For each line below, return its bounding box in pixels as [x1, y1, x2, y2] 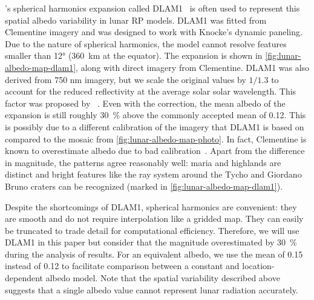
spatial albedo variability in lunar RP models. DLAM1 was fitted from [5, 13, 267, 26]
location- [242, 259, 275, 272]
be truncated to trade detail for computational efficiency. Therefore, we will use [5, 224, 299, 236]
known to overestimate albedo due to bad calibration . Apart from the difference [5, 144, 305, 157]
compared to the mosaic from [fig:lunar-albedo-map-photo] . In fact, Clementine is [5, 132, 307, 145]
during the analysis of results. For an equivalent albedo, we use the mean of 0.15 [5, 247, 303, 260]
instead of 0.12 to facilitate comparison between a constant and [5, 259, 240, 272]
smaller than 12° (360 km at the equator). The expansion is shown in [5, 49, 263, 62]
